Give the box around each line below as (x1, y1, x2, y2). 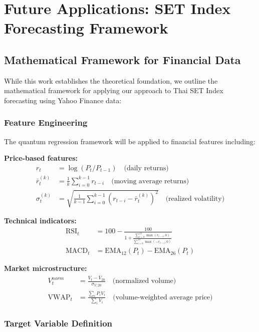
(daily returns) (124, 164, 169, 172)
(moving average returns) (111, 177, 189, 185)
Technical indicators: (4, 215, 77, 226)
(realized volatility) (165, 195, 225, 202)
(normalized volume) (112, 277, 176, 285)
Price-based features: (4, 153, 78, 163)
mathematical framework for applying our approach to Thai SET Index (4, 85, 223, 96)
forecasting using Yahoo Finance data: (4, 95, 122, 105)
